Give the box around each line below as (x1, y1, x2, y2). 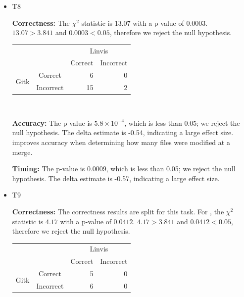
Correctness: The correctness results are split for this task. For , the (12, 206, 224, 216)
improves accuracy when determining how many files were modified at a (12, 137, 230, 147)
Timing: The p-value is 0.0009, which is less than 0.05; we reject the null (12, 163, 236, 174)
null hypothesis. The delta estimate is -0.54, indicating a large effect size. (12, 127, 234, 138)
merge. (12, 147, 33, 157)
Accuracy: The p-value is (12, 117, 92, 128)
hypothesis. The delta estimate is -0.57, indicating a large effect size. (12, 173, 220, 183)
